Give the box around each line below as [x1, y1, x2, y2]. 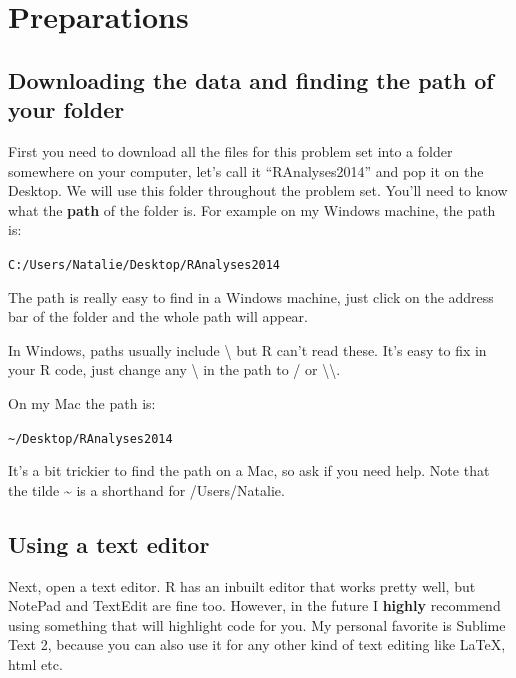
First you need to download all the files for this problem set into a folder [8, 140, 453, 161]
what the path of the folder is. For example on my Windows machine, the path [8, 199, 496, 220]
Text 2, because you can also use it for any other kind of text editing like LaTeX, [8, 634, 506, 655]
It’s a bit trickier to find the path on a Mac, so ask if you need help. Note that [8, 460, 490, 481]
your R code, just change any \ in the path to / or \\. [8, 359, 341, 380]
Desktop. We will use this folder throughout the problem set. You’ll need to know [8, 180, 508, 201]
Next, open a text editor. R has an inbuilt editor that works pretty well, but [8, 575, 476, 596]
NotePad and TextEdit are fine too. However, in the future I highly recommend [8, 595, 501, 616]
